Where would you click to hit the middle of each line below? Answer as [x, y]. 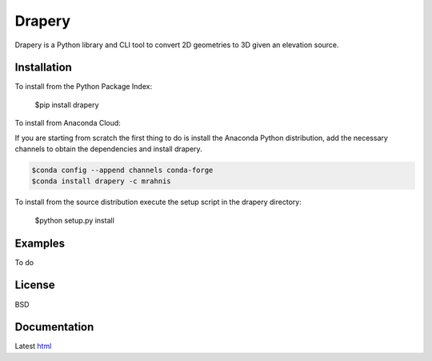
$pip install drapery [67, 105]
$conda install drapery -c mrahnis [101, 181]
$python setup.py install [75, 220]
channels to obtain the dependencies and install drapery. [109, 149]
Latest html [33, 346]
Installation [43, 68]
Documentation [54, 327]
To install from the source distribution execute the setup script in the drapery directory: [158, 202]
